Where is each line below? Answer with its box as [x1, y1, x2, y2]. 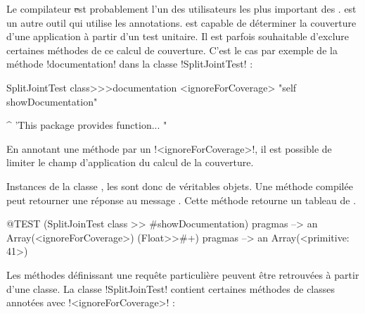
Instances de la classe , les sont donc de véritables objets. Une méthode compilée [6, 178, 353, 193]
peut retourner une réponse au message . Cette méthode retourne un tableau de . [6, 192, 357, 207]
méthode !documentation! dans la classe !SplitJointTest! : [6, 56, 253, 71]
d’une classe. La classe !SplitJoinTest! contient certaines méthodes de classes [6, 281, 335, 296]
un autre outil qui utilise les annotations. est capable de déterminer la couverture [6, 15, 357, 30]
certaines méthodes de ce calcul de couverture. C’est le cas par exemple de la [6, 42, 338, 57]
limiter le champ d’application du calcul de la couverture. [6, 155, 254, 170]
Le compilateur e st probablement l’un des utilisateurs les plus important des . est [6, 1, 357, 15]
